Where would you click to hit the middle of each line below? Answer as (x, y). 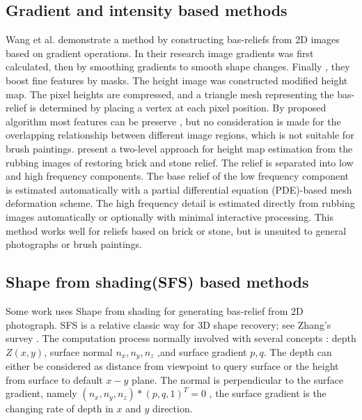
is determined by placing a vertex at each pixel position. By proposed (178, 108)
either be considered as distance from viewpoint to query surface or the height (172, 366)
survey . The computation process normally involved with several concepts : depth (181, 338)
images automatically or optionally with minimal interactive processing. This (170, 216)
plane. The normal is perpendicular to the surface (238, 379)
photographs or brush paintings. (74, 244)
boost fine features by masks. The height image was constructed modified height (177, 80)
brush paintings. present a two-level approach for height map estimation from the (179, 148)
